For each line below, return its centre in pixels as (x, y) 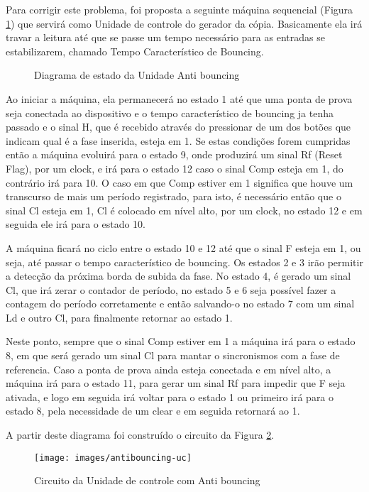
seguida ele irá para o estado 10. (76, 224)
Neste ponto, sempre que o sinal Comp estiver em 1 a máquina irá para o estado (181, 341)
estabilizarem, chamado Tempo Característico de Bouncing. (135, 51)
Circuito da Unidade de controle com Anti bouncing (147, 480)
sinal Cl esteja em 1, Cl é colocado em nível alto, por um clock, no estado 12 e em (184, 210)
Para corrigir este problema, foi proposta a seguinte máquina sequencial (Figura (180, 9)
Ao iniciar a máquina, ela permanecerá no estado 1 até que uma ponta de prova (179, 98)
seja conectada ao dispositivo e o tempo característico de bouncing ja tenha (170, 113)
